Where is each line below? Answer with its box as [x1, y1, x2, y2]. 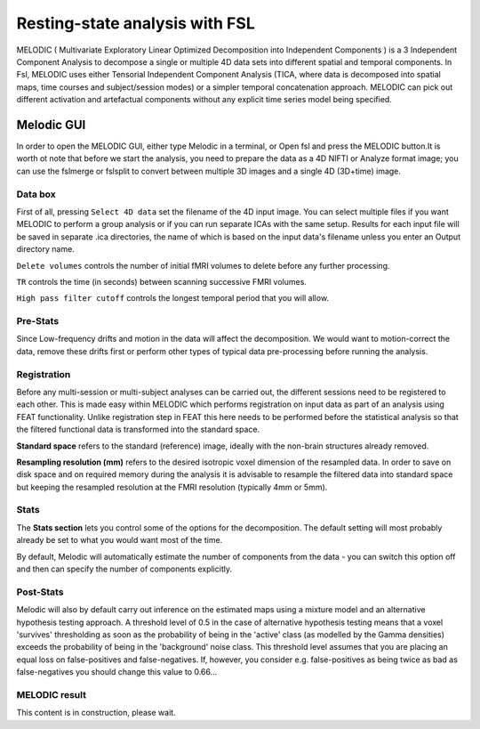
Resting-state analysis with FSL [16, 13, 255, 33]
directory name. [16, 244, 75, 255]
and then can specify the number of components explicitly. [16, 563, 233, 574]
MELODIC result [16, 688, 86, 701]
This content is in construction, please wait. [16, 708, 177, 718]
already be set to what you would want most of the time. [16, 535, 223, 546]
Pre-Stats [16, 315, 60, 328]
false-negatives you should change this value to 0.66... [16, 667, 218, 677]
